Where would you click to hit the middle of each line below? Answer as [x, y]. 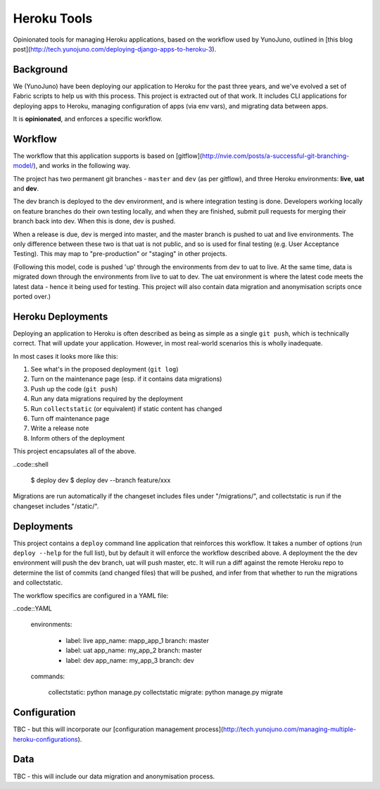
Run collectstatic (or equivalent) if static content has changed [126, 408]
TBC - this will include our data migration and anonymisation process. [114, 776]
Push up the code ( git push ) [74, 389]
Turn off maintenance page [70, 419]
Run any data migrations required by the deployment [107, 399]
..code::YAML [32, 608]
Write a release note [60, 428]
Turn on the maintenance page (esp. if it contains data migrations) [126, 379]
